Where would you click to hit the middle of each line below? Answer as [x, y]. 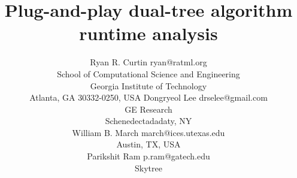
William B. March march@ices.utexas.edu [148, 132]
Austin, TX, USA [148, 144]
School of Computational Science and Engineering [148, 73]
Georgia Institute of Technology [148, 85]
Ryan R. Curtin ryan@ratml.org [148, 62]
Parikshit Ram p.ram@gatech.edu [148, 156]
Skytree [148, 168]
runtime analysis [148, 33]
